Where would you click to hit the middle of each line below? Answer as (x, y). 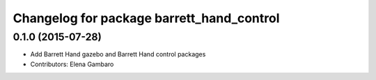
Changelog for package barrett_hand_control (146, 18)
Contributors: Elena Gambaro (72, 64)
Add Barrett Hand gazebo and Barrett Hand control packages (118, 54)
